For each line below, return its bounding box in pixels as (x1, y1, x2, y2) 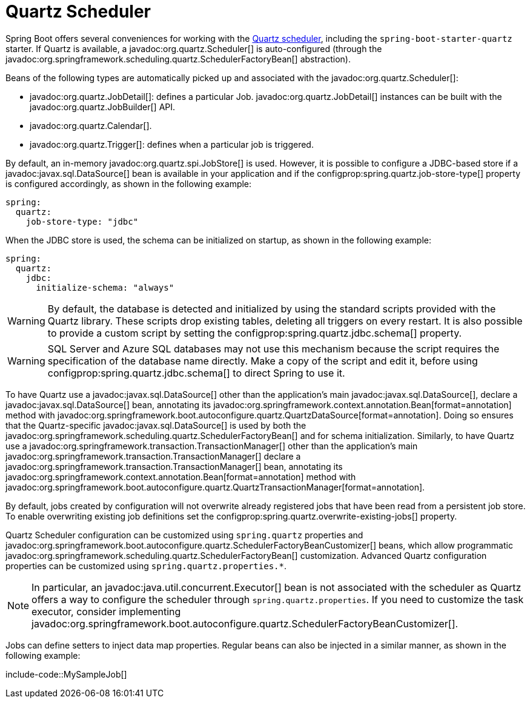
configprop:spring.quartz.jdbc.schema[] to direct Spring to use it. (47, 366, 345, 379)
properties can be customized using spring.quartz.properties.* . (5, 560, 287, 571)
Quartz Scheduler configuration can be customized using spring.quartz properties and (5, 529, 363, 540)
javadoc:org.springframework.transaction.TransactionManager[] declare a (5, 451, 301, 461)
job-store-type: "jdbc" (25, 216, 139, 226)
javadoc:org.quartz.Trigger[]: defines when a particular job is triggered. (30, 139, 314, 150)
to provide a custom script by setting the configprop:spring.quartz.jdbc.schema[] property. (47, 326, 462, 339)
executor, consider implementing (31, 605, 181, 618)
